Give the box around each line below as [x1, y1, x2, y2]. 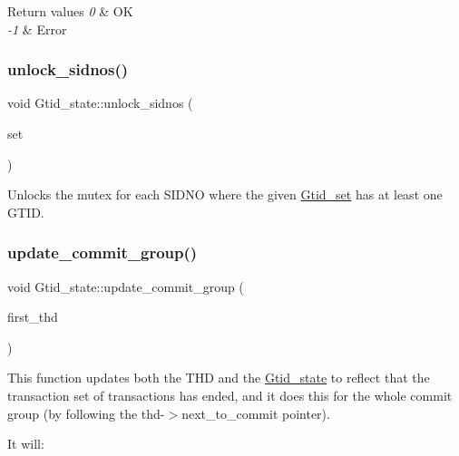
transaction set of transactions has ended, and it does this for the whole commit [7, 385, 453, 404]
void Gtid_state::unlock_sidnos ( [7, 93, 193, 112]
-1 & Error [7, 19, 67, 38]
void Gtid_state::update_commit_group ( [7, 277, 244, 296]
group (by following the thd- [7, 403, 165, 422]
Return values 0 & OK [7, 2, 133, 20]
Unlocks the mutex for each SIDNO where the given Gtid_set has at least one [7, 185, 443, 204]
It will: [7, 434, 44, 453]
